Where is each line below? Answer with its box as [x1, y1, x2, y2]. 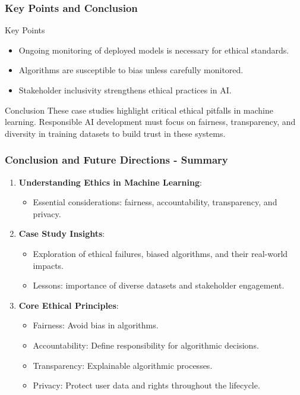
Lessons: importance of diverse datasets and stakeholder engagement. [33, 279, 285, 291]
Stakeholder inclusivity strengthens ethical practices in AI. [18, 84, 232, 96]
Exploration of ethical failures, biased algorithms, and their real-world [33, 247, 288, 259]
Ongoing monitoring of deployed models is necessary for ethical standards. [18, 43, 289, 56]
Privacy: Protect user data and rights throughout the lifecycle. [33, 379, 260, 391]
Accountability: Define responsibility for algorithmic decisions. [33, 338, 259, 351]
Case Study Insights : [18, 227, 105, 240]
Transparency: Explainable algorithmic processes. [33, 359, 213, 371]
